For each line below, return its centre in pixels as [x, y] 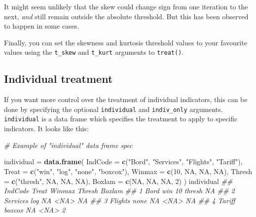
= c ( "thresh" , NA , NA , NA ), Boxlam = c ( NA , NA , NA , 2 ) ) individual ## [118, 181]
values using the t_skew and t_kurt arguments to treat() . [94, 52]
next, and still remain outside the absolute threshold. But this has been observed [126, 16]
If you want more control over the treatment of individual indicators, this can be [126, 99]
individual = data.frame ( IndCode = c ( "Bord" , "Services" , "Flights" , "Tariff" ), [123, 162]
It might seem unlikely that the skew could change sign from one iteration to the [126, 6]
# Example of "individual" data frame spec [68, 145]
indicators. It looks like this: [46, 128]
